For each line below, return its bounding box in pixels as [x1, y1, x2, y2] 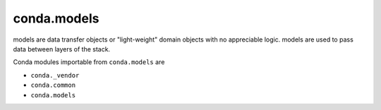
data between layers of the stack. [13, 44, 111, 53]
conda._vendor [30, 71, 80, 79]
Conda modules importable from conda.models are [13, 58, 165, 66]
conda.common [30, 81, 76, 90]
